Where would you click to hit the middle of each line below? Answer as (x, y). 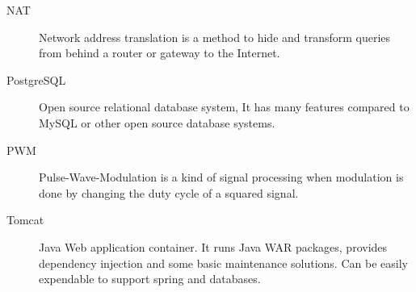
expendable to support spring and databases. (150, 279)
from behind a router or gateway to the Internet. (160, 53)
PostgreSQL (36, 79)
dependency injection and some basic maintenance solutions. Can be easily (223, 263)
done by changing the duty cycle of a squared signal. (169, 192)
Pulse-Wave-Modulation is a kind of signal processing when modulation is (221, 177)
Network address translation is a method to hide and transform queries (215, 37)
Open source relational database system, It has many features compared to (224, 107)
